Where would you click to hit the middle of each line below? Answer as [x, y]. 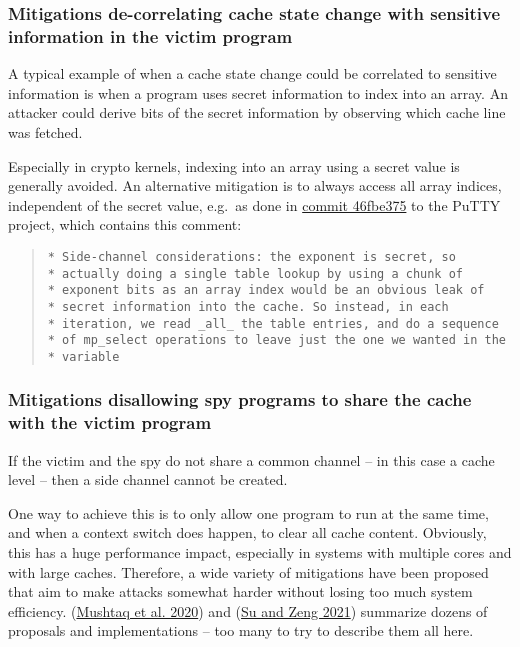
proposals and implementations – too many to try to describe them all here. [241, 630]
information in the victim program [150, 35]
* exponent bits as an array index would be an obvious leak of [266, 290]
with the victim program [110, 422]
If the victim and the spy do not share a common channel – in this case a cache [251, 459]
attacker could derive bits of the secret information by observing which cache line [257, 112]
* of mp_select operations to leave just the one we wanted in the [276, 340]
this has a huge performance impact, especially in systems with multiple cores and [260, 552]
